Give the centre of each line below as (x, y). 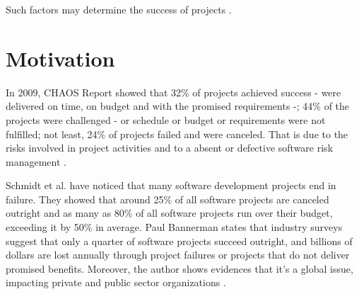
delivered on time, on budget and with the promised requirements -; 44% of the (178, 106)
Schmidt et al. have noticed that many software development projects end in (171, 185)
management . (36, 161)
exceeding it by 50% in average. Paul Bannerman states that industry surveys (174, 227)
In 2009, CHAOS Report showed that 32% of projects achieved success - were (173, 92)
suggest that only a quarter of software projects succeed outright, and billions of (179, 241)
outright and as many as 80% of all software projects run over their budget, (169, 213)
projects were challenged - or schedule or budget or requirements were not (166, 119)
